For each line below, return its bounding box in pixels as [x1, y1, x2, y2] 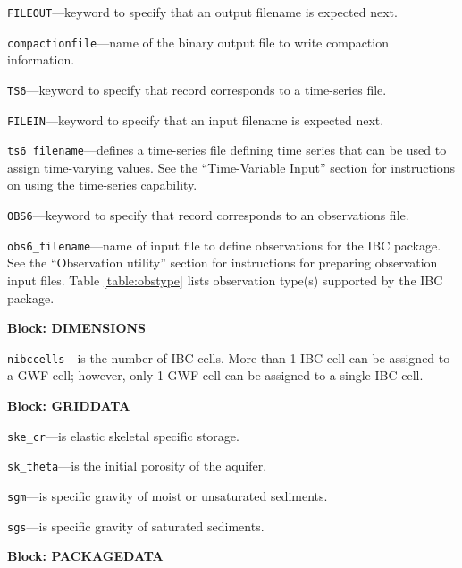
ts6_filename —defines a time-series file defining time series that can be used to [7, 140, 447, 159]
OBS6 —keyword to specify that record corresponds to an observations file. [7, 206, 409, 225]
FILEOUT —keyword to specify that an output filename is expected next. [7, 3, 398, 21]
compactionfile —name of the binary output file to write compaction [7, 32, 389, 51]
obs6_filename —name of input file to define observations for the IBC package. [7, 235, 441, 254]
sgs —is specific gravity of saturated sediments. [7, 516, 265, 535]
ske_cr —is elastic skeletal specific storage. [7, 426, 239, 445]
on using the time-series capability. [7, 175, 197, 194]
